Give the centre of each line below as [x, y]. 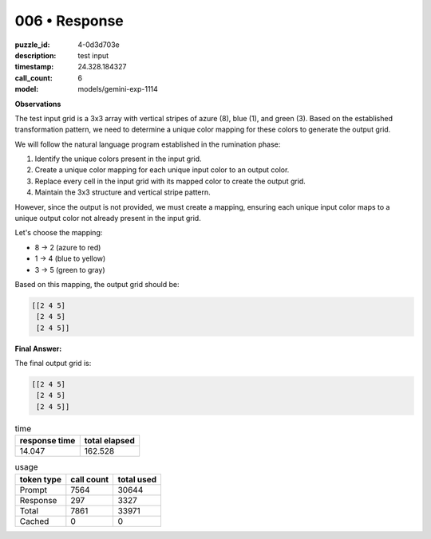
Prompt [34, 490]
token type [40, 479]
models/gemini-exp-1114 [118, 89]
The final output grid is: [53, 364]
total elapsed [109, 441]
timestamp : [34, 67]
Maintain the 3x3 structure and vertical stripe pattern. [123, 192]
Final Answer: [38, 348]
